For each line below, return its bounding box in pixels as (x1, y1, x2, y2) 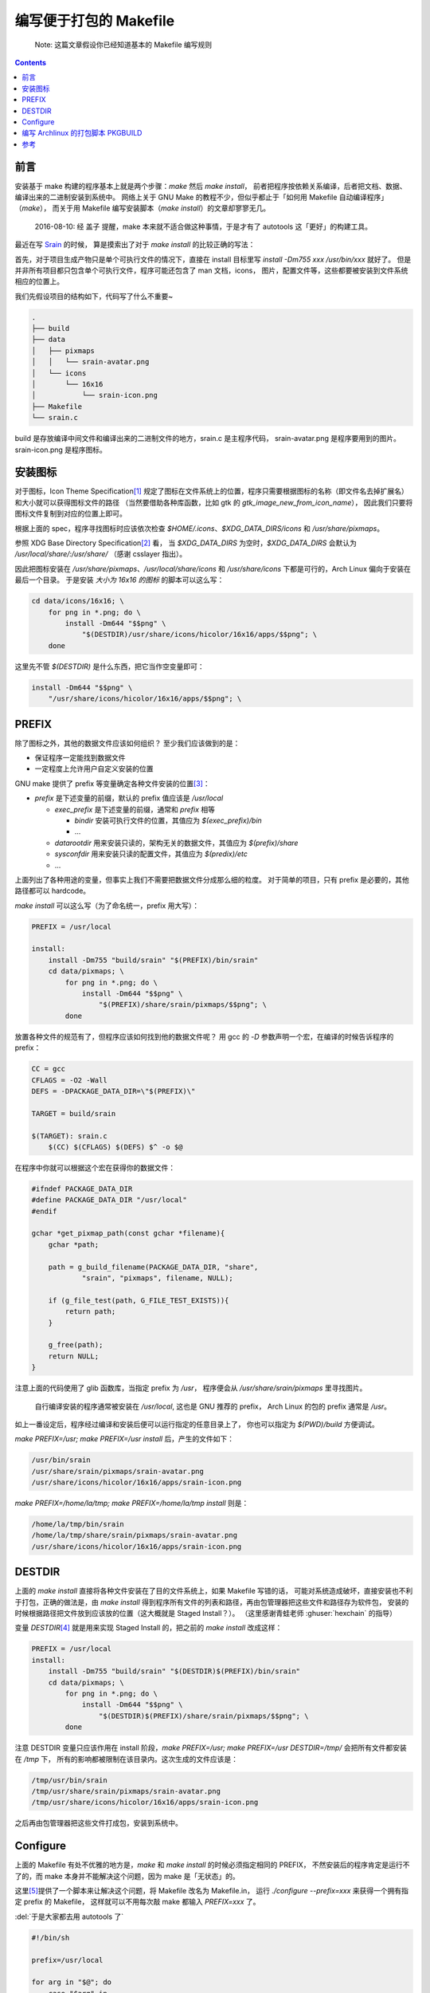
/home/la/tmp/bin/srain (31, 1519, 125, 1529)
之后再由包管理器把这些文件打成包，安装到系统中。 (14, 1818, 182, 1828)
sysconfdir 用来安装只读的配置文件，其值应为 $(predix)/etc (54, 849, 248, 859)
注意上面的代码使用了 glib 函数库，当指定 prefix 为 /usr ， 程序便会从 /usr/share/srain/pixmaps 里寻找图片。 (14, 1383, 367, 1393)
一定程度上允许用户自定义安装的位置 (34, 764, 154, 773)
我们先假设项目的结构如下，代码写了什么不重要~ (14, 291, 174, 301)
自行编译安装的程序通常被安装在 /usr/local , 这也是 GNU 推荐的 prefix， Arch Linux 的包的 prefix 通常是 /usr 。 (34, 1401, 392, 1411)
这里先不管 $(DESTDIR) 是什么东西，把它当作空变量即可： (14, 662, 205, 671)
